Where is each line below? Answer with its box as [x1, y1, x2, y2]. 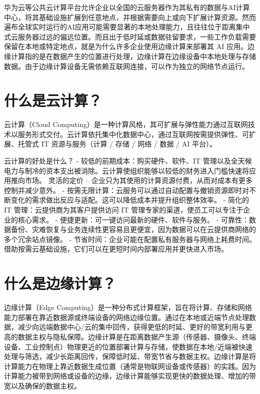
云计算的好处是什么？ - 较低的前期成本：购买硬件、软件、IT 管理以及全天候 [4, 155, 252, 166]
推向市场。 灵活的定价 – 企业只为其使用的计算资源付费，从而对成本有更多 [10, 175, 252, 185]
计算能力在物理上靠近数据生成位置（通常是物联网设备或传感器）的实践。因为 [4, 360, 256, 371]
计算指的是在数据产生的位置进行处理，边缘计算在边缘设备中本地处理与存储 [10, 50, 256, 61]
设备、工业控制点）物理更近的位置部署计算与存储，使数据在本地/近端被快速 [4, 341, 252, 351]
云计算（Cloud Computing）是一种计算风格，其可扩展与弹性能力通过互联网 [4, 119, 248, 129]
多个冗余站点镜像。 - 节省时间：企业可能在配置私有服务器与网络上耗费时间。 [4, 233, 256, 244]
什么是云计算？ [4, 90, 102, 110]
